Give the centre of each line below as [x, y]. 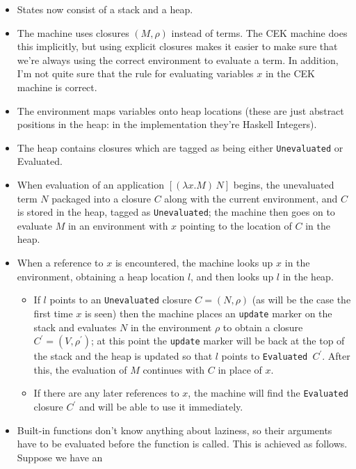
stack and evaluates [75, 327]
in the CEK [290, 73]
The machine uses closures [73, 32]
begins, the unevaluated [284, 184]
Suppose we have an [60, 457]
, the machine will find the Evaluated [268, 393]
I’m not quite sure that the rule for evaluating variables [135, 73]
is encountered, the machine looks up [194, 263]
